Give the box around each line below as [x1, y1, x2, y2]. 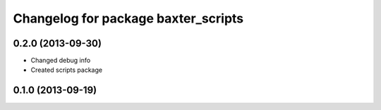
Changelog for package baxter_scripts [13, 11, 244, 26]
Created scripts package [30, 66, 102, 74]
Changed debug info [30, 56, 91, 65]
